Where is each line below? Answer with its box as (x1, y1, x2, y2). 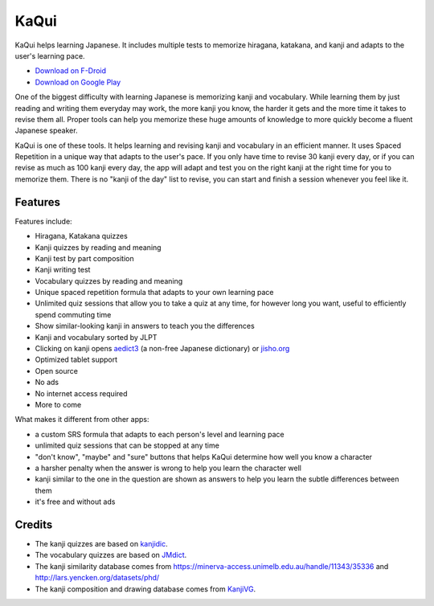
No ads (35, 378, 59, 387)
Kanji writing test (35, 265, 91, 275)
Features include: (14, 216, 72, 226)
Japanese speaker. (14, 125, 78, 136)
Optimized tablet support (35, 354, 118, 365)
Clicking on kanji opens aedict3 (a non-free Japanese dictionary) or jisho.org (35, 344, 290, 354)
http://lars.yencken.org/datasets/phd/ (35, 573, 160, 583)
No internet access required (35, 388, 128, 398)
